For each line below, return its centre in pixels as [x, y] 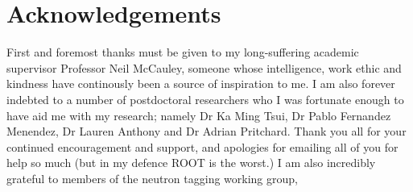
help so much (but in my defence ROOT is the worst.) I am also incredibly [191, 163]
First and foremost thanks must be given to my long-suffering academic [183, 52]
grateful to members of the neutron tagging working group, [152, 178]
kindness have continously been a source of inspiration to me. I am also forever [201, 83]
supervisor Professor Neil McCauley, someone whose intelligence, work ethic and [204, 67]
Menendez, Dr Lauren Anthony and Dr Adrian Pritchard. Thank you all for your [206, 131]
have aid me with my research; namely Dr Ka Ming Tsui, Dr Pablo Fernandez [199, 115]
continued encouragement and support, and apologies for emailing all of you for [202, 146]
